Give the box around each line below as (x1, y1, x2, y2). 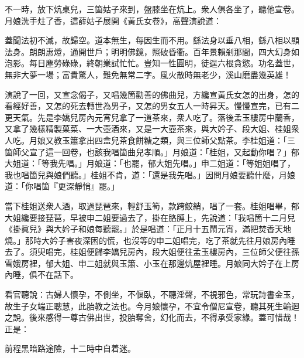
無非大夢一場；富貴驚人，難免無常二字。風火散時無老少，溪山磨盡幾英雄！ (5, 68, 291, 80)
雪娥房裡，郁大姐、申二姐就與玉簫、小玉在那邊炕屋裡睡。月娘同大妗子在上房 (5, 257, 299, 269)
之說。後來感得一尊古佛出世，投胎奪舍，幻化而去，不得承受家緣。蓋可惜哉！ (5, 311, 299, 323)
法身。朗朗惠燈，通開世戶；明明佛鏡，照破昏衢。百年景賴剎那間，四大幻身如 (5, 45, 299, 57)
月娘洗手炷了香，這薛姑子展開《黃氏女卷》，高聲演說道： (5, 14, 222, 26)
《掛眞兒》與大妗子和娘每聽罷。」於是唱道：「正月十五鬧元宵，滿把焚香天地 (5, 223, 291, 235)
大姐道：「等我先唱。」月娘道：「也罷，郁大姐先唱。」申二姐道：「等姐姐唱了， (5, 157, 295, 169)
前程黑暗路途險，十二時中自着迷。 (5, 342, 136, 354)
